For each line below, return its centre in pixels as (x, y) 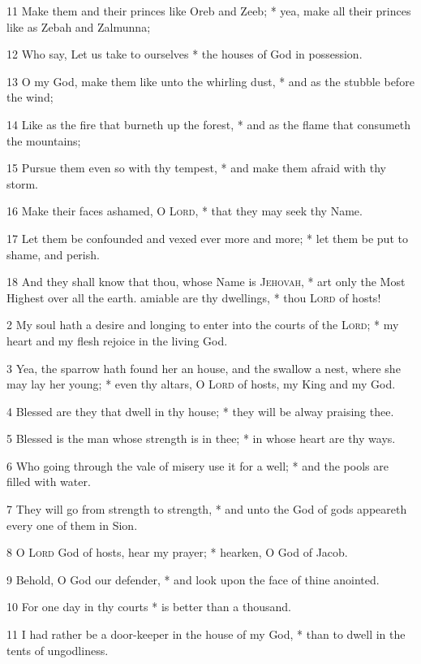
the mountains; (44, 140)
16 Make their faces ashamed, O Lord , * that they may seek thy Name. (185, 211)
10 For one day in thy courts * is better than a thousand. (149, 607)
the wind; (30, 97)
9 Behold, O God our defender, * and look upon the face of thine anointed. (193, 579)
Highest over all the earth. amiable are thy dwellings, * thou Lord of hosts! (194, 297)
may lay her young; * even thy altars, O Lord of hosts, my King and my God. (201, 384)
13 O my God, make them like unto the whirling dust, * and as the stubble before (210, 81)
